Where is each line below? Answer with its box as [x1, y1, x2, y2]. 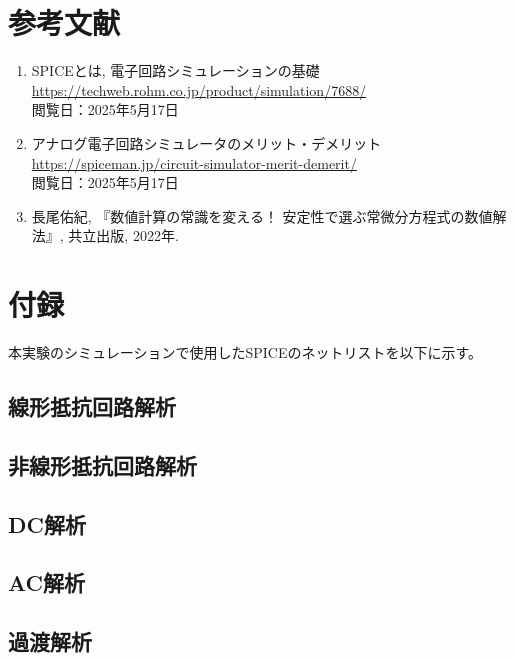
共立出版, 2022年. [68, 225, 179, 246]
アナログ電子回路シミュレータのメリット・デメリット [31, 132, 382, 153]
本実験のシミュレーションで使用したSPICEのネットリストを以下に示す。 [8, 342, 483, 362]
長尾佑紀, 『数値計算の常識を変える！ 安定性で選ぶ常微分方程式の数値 [31, 205, 493, 226]
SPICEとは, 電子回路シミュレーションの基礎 [31, 60, 320, 81]
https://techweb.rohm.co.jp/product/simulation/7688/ [31, 79, 367, 100]
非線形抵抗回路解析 [8, 449, 197, 480]
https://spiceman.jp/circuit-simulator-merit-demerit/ [31, 152, 357, 173]
